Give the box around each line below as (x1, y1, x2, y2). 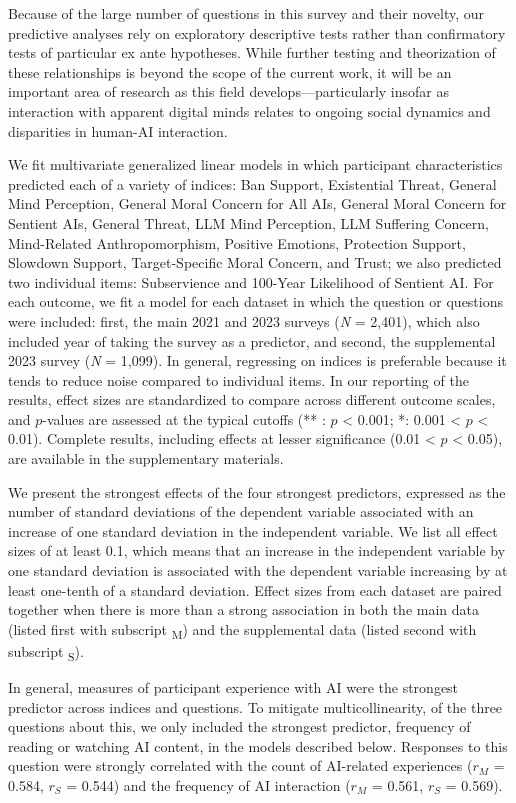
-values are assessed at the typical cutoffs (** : (42, 408, 326, 429)
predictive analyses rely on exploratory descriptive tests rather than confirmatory (8, 22, 506, 43)
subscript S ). (8, 640, 84, 664)
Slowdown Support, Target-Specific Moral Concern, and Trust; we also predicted (8, 252, 502, 273)
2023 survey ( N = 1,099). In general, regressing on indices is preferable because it (8, 350, 507, 371)
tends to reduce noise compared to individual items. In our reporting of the (8, 369, 469, 390)
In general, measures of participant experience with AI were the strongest (8, 677, 459, 698)
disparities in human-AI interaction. (8, 120, 228, 141)
